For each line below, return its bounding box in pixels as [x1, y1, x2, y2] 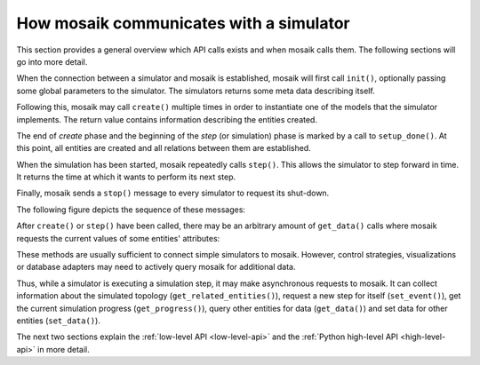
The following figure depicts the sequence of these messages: [16, 204, 246, 215]
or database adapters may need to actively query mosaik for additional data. [16, 262, 296, 273]
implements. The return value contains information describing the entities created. [16, 114, 317, 124]
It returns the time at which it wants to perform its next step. [16, 171, 236, 182]
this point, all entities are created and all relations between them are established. [16, 143, 311, 154]
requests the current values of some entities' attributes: [16, 233, 220, 243]
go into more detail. [16, 56, 88, 67]
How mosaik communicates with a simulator [16, 13, 350, 33]
